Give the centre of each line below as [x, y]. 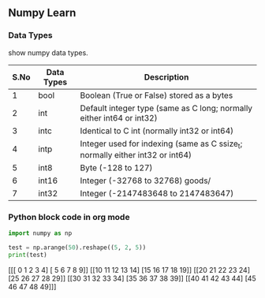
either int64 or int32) [119, 117]
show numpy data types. [48, 52]
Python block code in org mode [69, 217]
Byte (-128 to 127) [116, 167]
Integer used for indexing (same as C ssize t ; [161, 144]
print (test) [28, 255]
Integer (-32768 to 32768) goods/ [146, 181]
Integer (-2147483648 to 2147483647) [157, 193]
